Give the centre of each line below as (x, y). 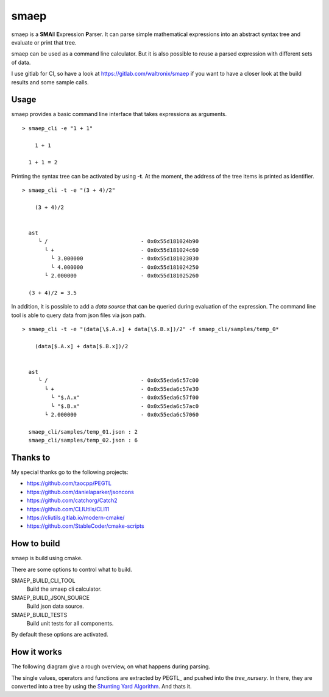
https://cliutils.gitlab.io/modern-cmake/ (76, 517)
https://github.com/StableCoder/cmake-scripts (85, 526)
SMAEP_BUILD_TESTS (39, 615)
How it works (37, 652)
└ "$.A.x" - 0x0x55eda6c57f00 (125, 398)
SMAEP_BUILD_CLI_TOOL (43, 581)
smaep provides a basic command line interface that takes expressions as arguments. (119, 114)
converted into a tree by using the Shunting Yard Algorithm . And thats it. (101, 687)
